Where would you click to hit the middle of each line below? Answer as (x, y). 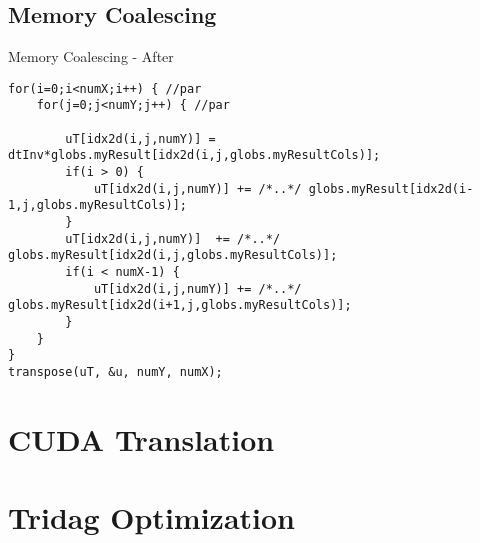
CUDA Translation (141, 438)
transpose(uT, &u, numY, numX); (115, 371)
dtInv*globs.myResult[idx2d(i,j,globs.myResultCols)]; (194, 155)
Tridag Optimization (151, 517)
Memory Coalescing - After (91, 56)
